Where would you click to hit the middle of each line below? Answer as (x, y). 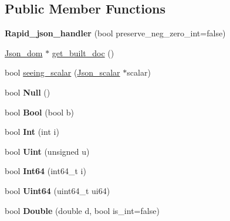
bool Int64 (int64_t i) (45, 171)
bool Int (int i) (32, 132)
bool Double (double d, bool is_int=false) (82, 210)
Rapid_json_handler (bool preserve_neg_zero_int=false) (115, 33)
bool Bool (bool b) (40, 112)
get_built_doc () (83, 52)
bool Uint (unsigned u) (47, 151)
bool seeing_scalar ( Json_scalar (62, 72)
